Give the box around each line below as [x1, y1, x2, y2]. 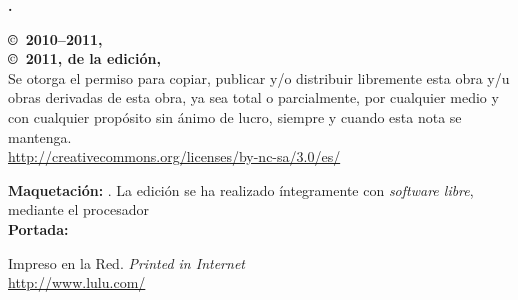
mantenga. [8, 126, 72, 147]
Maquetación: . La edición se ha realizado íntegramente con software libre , [8, 179, 474, 200]
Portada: [8, 218, 69, 239]
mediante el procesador [8, 199, 149, 220]
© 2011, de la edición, [8, 48, 161, 69]
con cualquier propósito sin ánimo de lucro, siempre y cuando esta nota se [8, 106, 462, 127]
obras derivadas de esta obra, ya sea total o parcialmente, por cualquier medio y [8, 87, 499, 108]
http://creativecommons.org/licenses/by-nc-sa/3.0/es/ [8, 146, 341, 167]
